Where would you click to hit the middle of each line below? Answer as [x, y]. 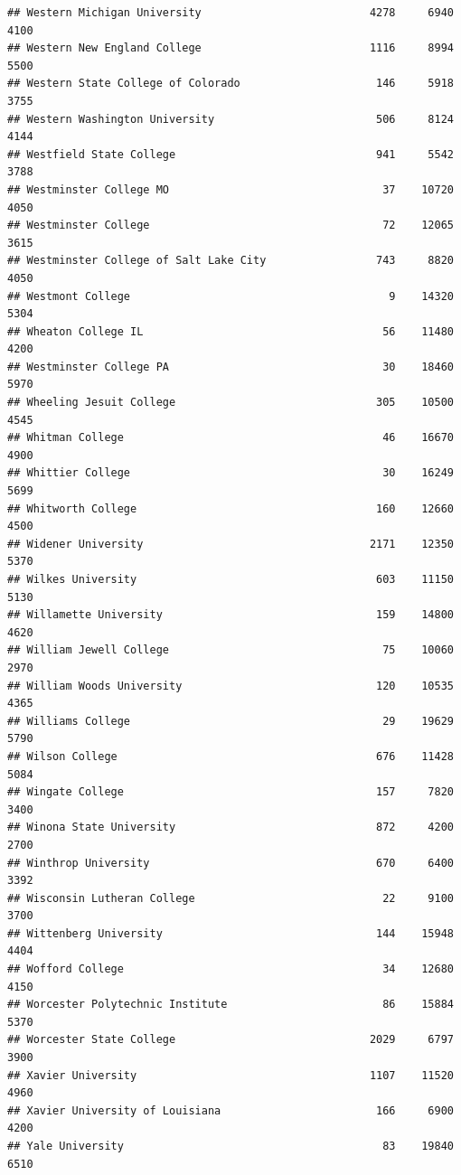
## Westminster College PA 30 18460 [230, 367]
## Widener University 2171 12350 [230, 544]
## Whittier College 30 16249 [230, 473]
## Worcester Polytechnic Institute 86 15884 [230, 1005]
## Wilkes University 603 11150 [230, 579]
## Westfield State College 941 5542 [230, 154]
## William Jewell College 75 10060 [230, 650]
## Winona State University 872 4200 [230, 827]
